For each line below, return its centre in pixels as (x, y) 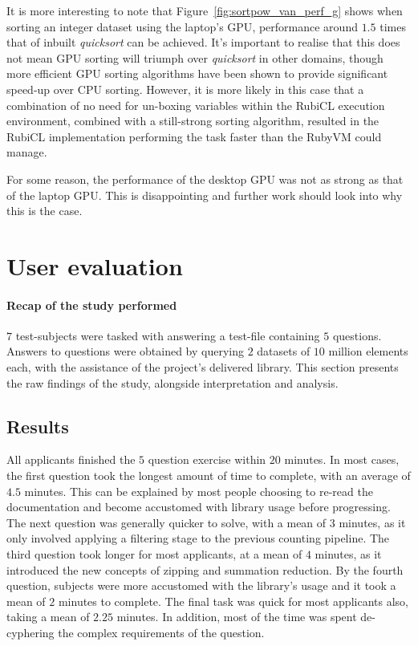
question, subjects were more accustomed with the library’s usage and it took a (201, 585)
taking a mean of (48, 617)
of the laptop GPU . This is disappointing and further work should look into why (205, 195)
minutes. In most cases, (342, 459)
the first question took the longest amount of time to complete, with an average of (209, 475)
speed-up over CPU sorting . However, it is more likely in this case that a (185, 89)
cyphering (30, 632)
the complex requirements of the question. (161, 632)
